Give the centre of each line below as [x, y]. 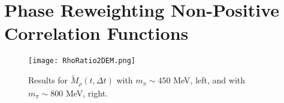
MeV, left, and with [209, 80]
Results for [48, 80]
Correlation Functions [96, 33]
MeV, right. [87, 93]
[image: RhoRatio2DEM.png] [82, 61]
